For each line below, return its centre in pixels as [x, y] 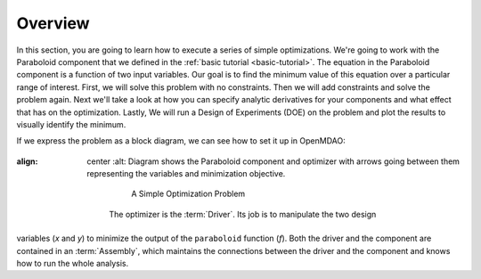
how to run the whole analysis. [73, 264]
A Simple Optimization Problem [188, 194]
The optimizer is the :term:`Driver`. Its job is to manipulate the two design [243, 214]
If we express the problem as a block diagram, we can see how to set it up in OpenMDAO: [181, 141]
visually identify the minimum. [71, 124]
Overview [53, 23]
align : [27, 161]
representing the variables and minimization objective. [186, 174]
